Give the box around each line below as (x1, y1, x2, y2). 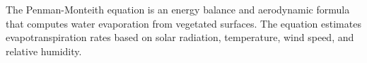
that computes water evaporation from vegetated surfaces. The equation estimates (6, 16, 361, 30)
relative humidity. (6, 43, 82, 58)
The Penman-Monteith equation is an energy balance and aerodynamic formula (6, 2, 350, 16)
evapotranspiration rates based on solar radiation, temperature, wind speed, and (6, 30, 354, 45)
